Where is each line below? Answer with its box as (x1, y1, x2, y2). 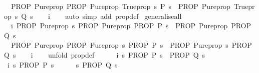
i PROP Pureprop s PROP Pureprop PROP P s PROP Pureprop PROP (11, 20, 251, 31)
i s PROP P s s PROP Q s (7, 59, 118, 70)
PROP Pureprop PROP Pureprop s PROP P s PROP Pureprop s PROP (11, 40, 252, 50)
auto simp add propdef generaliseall (65, 10, 182, 21)
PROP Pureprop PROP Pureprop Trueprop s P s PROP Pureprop (11, 1, 230, 11)
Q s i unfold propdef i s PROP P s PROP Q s (4, 49, 205, 60)
